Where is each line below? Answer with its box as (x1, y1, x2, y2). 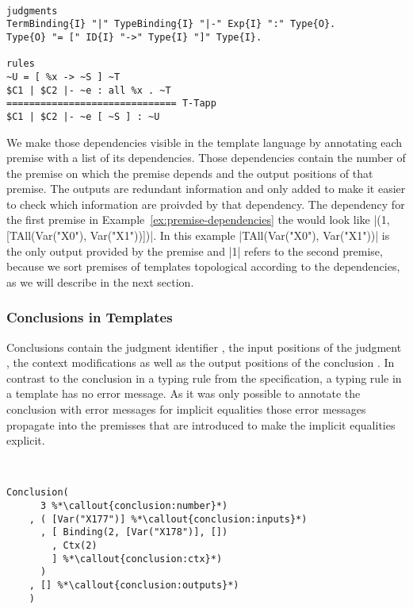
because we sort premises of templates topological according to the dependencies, (6, 258, 400, 275)
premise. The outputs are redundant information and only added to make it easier (6, 180, 406, 197)
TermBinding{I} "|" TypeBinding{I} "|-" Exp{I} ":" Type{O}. (6, 18, 336, 30)
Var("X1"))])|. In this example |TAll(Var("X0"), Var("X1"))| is (90, 227, 390, 244)
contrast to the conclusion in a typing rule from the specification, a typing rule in (6, 369, 402, 386)
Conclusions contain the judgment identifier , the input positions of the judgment (6, 338, 402, 355)
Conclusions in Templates (6, 307, 173, 327)
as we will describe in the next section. (6, 273, 194, 290)
